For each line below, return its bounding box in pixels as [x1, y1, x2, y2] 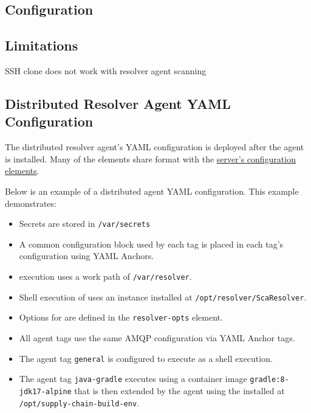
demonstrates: [5, 196, 56, 209]
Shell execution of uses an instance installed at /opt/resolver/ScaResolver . [19, 290, 307, 303]
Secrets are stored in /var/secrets [19, 217, 151, 230]
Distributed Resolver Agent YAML [5, 94, 231, 113]
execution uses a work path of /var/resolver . [19, 269, 192, 282]
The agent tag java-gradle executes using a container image [19, 372, 247, 385]
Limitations [5, 36, 78, 55]
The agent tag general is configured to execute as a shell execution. [19, 352, 273, 364]
